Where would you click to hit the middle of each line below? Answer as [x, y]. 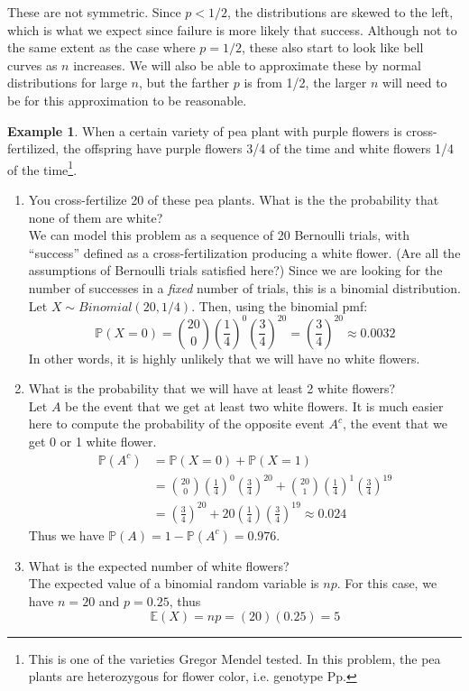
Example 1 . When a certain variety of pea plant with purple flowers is [205, 130]
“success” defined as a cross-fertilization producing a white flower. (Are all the [244, 252]
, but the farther [184, 83]
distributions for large [67, 83]
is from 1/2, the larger [305, 83]
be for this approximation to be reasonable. [127, 100]
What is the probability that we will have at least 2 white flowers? [212, 388]
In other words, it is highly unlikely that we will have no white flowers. [224, 358]
